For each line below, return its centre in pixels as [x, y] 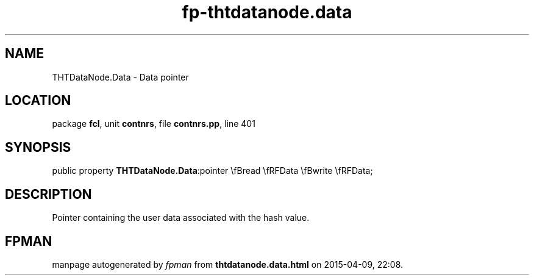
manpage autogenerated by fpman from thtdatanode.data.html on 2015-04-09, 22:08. [228, 264]
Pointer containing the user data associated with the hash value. [181, 218]
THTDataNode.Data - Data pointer [120, 77]
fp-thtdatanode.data [267, 12]
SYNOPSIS [38, 147]
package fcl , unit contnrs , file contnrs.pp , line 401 [154, 124]
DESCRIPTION [48, 194]
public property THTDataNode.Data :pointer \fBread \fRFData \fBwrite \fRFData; [212, 171]
